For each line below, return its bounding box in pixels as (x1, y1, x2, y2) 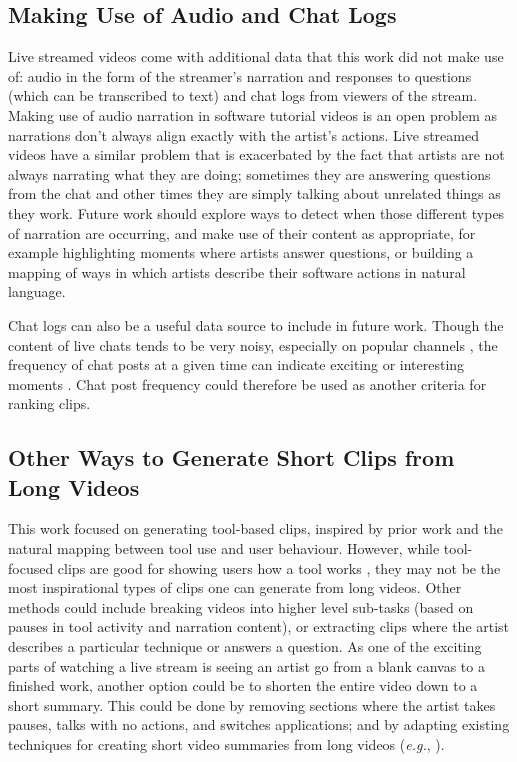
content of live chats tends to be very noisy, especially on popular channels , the (8, 334, 498, 355)
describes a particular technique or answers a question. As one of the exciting (8, 636, 482, 657)
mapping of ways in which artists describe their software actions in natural (8, 261, 466, 282)
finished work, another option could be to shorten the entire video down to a (8, 675, 478, 696)
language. (8, 281, 66, 302)
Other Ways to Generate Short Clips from (8, 442, 455, 473)
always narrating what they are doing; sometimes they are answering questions (8, 163, 491, 184)
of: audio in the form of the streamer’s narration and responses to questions (8, 65, 472, 86)
